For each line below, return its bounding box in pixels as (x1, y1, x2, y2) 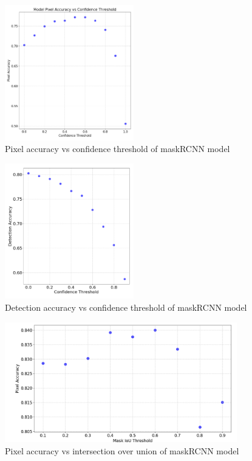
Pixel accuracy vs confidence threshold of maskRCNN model (5, 142, 230, 155)
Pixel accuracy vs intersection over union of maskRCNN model (5, 444, 239, 457)
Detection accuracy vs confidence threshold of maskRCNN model (5, 301, 247, 314)
